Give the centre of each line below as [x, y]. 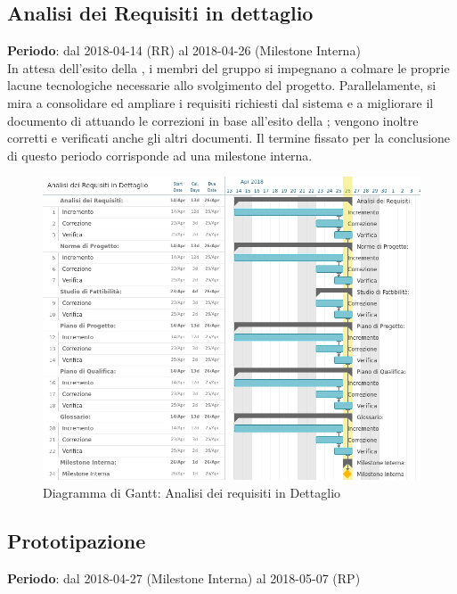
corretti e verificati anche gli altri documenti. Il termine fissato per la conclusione [229, 138]
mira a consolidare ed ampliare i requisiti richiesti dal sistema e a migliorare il [220, 102]
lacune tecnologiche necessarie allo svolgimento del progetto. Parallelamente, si [222, 85]
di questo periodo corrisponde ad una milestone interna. [160, 155]
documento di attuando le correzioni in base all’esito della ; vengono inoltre [213, 120]
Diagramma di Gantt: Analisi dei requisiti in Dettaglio [192, 492]
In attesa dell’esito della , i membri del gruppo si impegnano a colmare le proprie [228, 67]
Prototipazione [77, 540]
